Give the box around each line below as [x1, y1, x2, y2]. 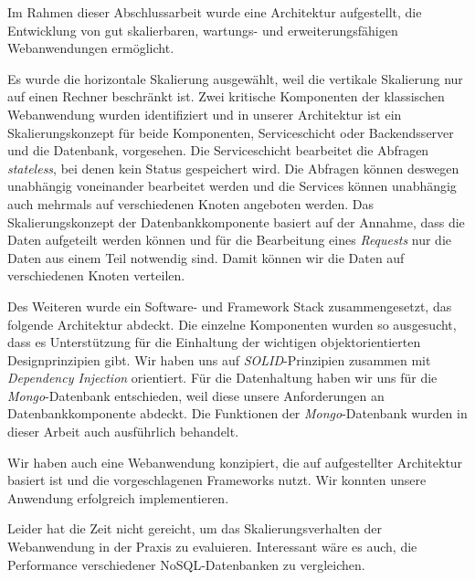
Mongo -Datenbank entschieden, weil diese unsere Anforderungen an [7, 385, 385, 405]
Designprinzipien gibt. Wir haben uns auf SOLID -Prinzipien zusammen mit [7, 350, 431, 369]
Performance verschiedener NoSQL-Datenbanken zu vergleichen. [7, 554, 365, 574]
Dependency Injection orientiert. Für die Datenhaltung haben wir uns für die [7, 368, 438, 387]
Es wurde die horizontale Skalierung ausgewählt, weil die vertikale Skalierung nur [7, 69, 463, 88]
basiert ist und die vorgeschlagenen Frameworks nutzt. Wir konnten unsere [7, 470, 427, 490]
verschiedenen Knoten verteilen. [7, 266, 185, 285]
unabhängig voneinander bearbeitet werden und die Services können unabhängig [7, 176, 457, 195]
